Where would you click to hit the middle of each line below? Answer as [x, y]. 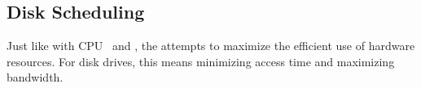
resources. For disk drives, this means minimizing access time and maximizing [201, 61]
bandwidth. [35, 77]
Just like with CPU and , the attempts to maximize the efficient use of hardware [211, 46]
